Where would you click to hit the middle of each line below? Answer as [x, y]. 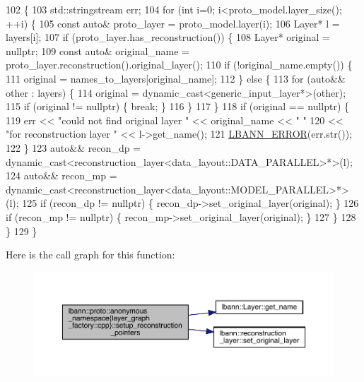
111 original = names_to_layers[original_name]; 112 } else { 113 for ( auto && [176, 78]
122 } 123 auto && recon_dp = [74, 147]
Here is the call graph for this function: [90, 255]
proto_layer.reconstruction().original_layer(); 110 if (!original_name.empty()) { [179, 65]
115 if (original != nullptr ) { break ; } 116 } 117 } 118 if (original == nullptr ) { [178, 106]
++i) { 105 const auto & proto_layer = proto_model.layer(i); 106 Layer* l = [173, 23]
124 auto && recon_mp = [61, 175]
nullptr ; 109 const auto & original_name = [98, 50]
